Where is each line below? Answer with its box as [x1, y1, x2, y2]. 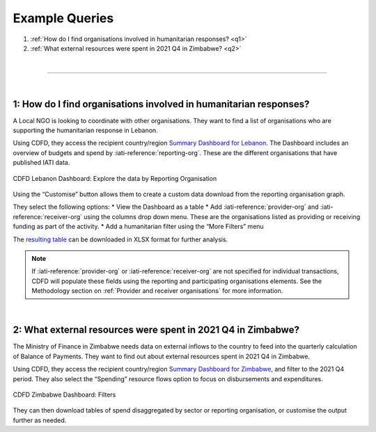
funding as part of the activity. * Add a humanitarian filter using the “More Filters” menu [13, 223, 264, 231]
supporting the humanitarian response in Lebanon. [13, 126, 158, 135]
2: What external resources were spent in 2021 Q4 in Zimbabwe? [13, 324, 299, 336]
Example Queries [13, 10, 114, 26]
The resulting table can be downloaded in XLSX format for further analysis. [13, 235, 228, 243]
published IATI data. [13, 159, 70, 167]
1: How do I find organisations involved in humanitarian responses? [13, 98, 310, 110]
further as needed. [13, 416, 67, 424]
